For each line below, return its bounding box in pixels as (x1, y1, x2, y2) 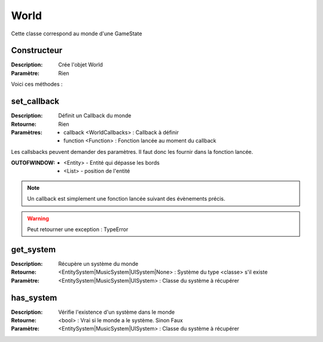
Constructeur (11, 46, 63, 56)
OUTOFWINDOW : (11, 159, 56, 167)
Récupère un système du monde (58, 260, 139, 267)
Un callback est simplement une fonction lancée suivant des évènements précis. (27, 195, 226, 202)
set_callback (11, 96, 60, 107)
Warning (27, 214, 49, 222)
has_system (11, 292, 57, 302)
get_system (11, 244, 56, 255)
